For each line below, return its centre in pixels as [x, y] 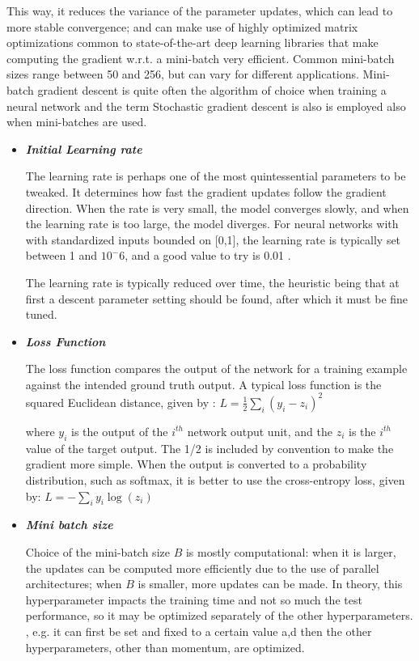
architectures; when [74, 584]
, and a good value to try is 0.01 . [208, 255]
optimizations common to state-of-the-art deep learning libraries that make [193, 42]
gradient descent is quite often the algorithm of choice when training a [212, 89]
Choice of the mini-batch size [97, 551]
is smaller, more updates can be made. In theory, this [270, 584]
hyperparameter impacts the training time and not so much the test [194, 599]
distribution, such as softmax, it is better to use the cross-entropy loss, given [215, 479]
